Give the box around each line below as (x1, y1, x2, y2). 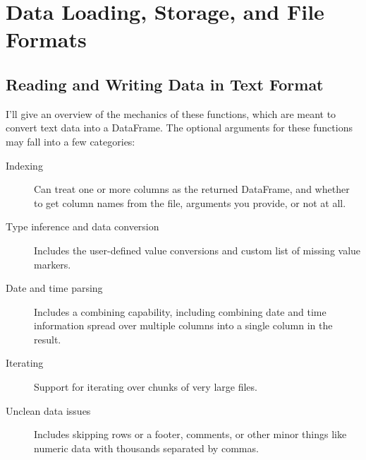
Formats (6, 25, 87, 54)
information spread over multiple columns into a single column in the (34, 318, 333, 333)
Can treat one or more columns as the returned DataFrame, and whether (34, 182, 350, 196)
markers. (34, 256, 71, 271)
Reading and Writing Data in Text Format (6, 73, 324, 95)
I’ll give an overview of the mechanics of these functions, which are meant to (6, 106, 336, 121)
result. (34, 331, 61, 346)
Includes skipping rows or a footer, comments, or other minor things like (34, 427, 347, 442)
